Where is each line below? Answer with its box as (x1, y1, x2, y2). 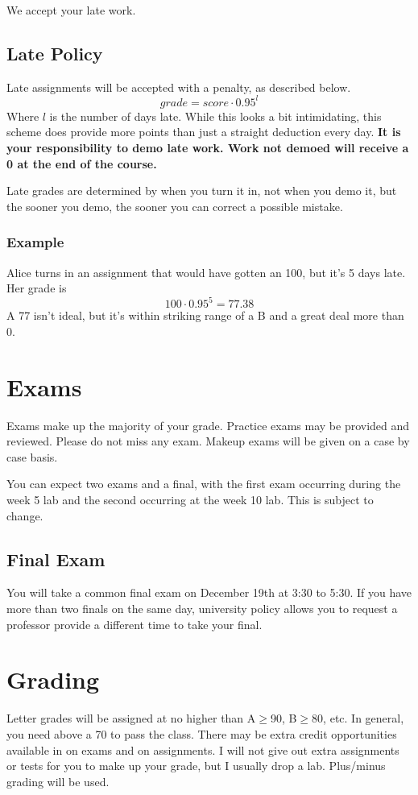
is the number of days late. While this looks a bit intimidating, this (49, 107, 382, 124)
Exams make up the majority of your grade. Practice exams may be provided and (6, 416, 410, 433)
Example (6, 232, 64, 252)
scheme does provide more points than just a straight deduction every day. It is (6, 123, 401, 140)
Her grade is (6, 279, 67, 296)
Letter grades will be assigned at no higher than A (6, 710, 256, 727)
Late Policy (6, 40, 103, 65)
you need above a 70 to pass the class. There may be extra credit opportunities (6, 725, 397, 742)
